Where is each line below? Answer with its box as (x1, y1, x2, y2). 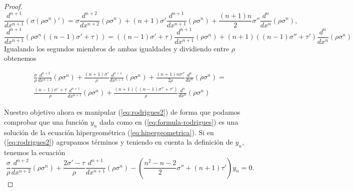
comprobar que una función (4, 116, 88, 127)
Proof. (4, 1, 22, 11)
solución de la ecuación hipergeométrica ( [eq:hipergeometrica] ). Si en (4, 127, 214, 137)
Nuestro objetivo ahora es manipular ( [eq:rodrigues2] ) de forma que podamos (4, 107, 240, 117)
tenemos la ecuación (4, 147, 65, 158)
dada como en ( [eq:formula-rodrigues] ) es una (99, 116, 238, 127)
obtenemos (4, 53, 36, 63)
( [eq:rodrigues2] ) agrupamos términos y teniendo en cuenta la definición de (4, 137, 233, 147)
